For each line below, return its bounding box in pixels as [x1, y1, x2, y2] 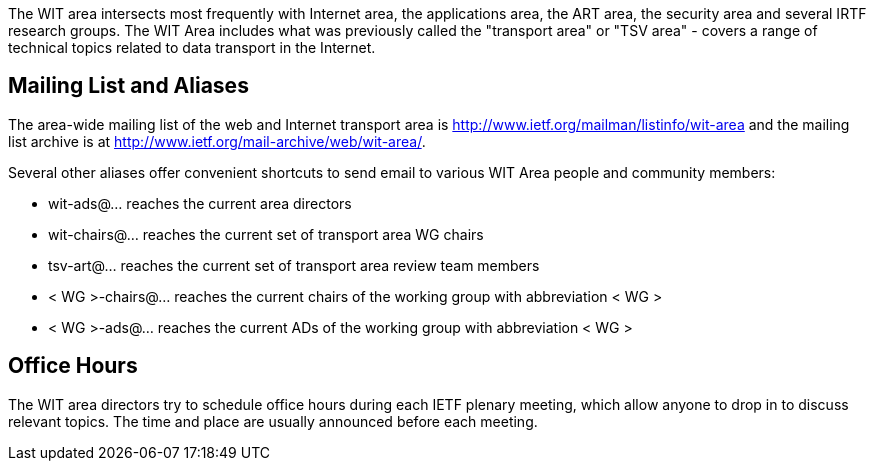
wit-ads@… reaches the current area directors [48, 194, 352, 212]
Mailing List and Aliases [8, 73, 249, 99]
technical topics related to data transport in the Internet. [8, 39, 376, 56]
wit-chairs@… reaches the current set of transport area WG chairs [48, 225, 484, 243]
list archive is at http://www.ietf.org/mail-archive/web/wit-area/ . [8, 132, 426, 150]
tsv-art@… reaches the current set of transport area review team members [48, 256, 540, 274]
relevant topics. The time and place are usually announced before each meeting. [8, 412, 538, 430]
